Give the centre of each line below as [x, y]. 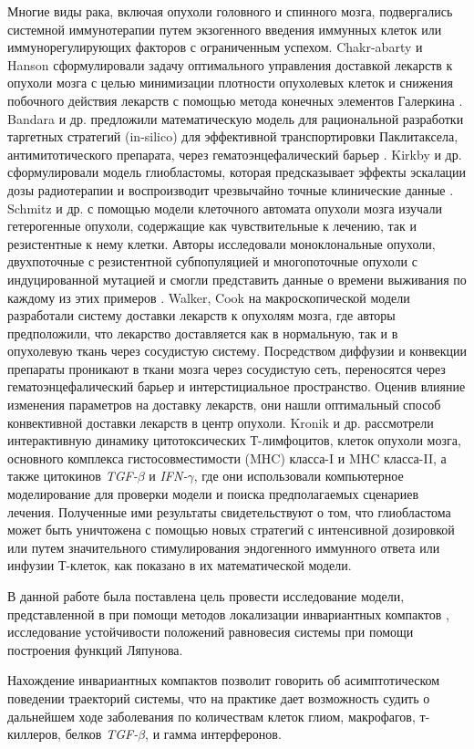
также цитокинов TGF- [72, 476]
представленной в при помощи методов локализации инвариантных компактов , [228, 614]
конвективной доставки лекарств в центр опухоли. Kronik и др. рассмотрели [221, 422]
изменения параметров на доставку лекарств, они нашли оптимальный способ [224, 405]
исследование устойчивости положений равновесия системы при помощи [211, 632]
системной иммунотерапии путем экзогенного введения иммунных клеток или [225, 29]
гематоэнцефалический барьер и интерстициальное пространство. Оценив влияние [237, 386]
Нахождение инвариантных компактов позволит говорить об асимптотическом [224, 680]
